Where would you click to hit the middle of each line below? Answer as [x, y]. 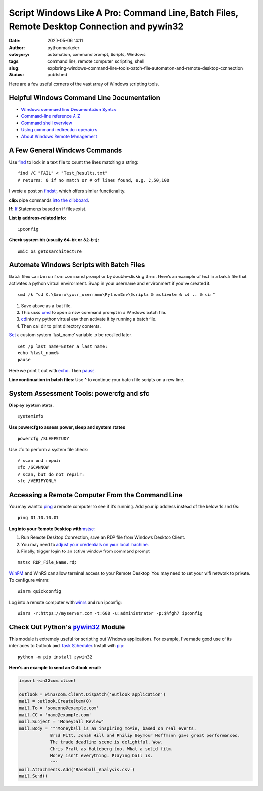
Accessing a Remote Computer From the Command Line [96, 495]
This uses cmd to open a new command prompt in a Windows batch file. [94, 313]
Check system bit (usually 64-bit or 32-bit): [54, 240]
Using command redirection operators [59, 129]
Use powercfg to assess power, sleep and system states [67, 427]
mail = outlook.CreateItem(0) [55, 701]
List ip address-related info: [38, 218]
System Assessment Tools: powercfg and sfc [79, 394]
